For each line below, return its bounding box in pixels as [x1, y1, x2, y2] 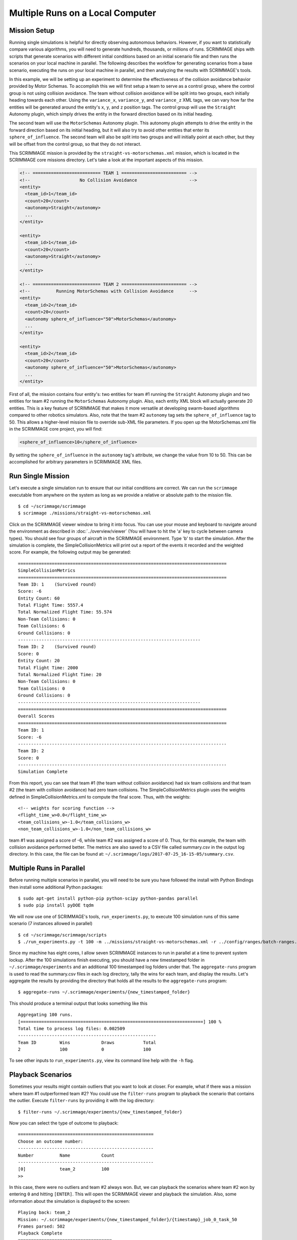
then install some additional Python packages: [9, 884, 103, 890]
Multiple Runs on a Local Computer [9, 7, 156, 18]
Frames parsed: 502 [18, 1224, 65, 1230]
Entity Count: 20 [18, 658, 60, 664]
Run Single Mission [9, 472, 70, 481]
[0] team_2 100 [18, 1166, 110, 1172]
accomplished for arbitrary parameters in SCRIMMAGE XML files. [9, 459, 142, 465]
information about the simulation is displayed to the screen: [9, 1198, 130, 1204]
